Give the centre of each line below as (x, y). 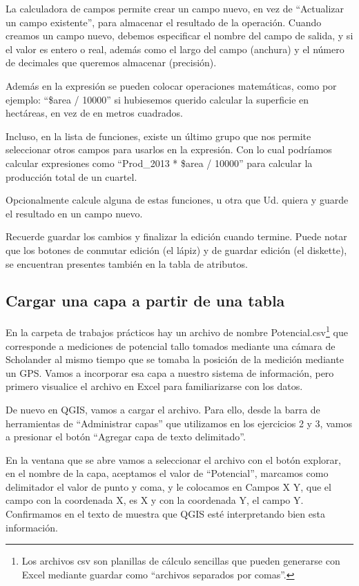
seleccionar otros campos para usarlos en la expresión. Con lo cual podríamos (169, 149)
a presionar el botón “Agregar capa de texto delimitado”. (126, 437)
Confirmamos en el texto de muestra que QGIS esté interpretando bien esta (165, 514)
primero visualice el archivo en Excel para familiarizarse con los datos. (154, 386)
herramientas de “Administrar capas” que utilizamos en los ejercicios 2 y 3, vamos (179, 423)
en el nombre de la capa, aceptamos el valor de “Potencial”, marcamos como (167, 473)
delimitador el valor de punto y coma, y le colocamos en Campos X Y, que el (168, 486)
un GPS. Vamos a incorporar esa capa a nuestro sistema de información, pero (170, 372)
